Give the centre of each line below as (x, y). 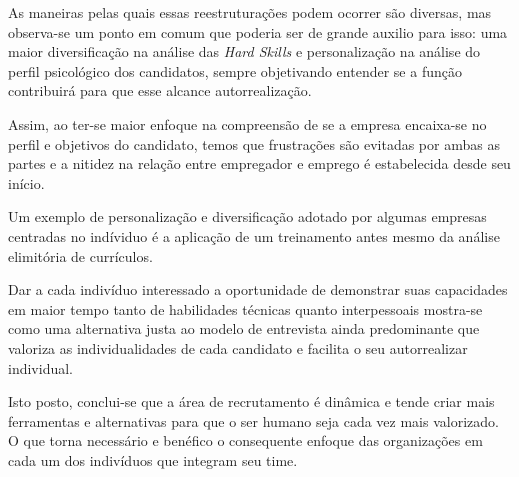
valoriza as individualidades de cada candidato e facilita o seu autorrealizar (238, 347)
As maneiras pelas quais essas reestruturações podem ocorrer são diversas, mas (250, 12)
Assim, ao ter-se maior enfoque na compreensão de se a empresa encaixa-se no (247, 123)
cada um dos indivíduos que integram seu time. (153, 459)
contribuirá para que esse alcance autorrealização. (160, 90)
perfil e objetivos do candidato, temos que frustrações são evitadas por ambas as (254, 143)
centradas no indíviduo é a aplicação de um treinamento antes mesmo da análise (254, 235)
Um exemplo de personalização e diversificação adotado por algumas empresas (247, 216)
